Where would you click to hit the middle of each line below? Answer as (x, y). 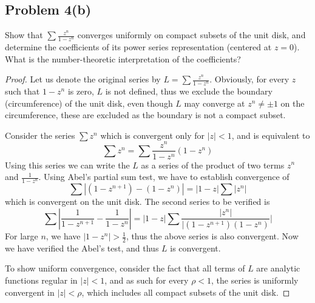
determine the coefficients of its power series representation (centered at (138, 47)
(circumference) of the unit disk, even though (89, 103)
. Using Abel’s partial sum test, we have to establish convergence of (164, 177)
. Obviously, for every (249, 79)
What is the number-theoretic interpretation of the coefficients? (123, 58)
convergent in (30, 292)
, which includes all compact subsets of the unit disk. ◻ (186, 292)
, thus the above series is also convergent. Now (212, 236)
